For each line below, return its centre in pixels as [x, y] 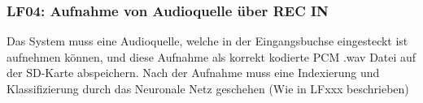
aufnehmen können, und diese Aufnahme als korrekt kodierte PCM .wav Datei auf [211, 56]
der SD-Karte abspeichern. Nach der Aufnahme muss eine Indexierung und [193, 73]
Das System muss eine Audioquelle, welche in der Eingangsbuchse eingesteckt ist [207, 41]
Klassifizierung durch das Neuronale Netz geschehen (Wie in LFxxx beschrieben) [208, 88]
